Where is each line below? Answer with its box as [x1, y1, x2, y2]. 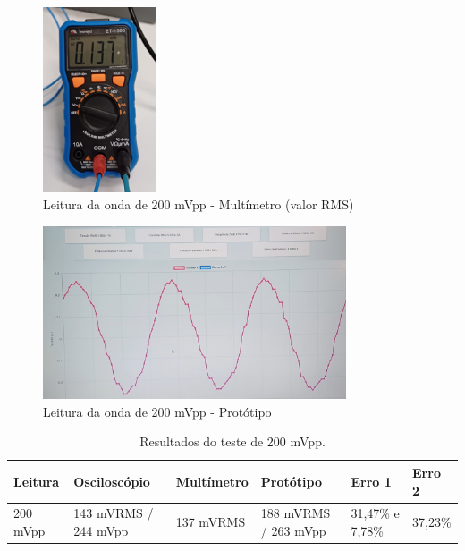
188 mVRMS [260, 504, 331, 522]
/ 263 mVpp [260, 521, 326, 539]
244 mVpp [73, 521, 129, 539]
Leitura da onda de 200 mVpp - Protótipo [43, 402, 272, 420]
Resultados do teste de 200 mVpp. [139, 432, 325, 451]
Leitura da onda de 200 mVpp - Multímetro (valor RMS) [43, 195, 354, 214]
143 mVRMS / [73, 504, 154, 522]
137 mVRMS [175, 513, 246, 531]
